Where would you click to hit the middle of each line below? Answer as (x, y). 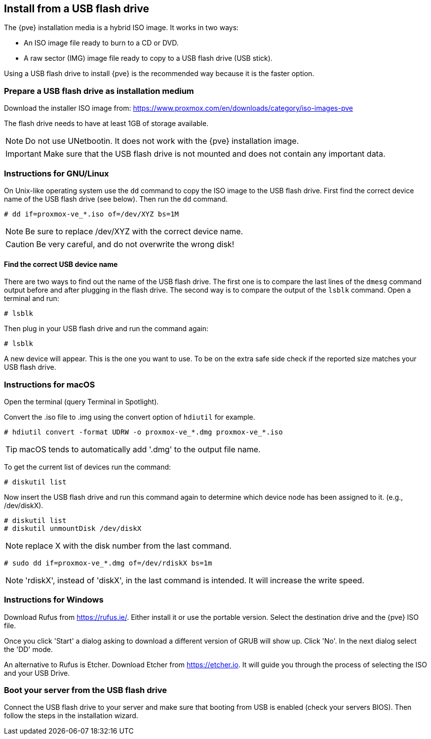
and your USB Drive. (37, 673)
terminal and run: (32, 299)
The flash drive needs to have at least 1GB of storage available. (106, 124)
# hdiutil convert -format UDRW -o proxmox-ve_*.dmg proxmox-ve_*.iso (143, 432)
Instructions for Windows (54, 600)
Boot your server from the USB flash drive (85, 690)
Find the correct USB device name (61, 264)
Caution (20, 244)
